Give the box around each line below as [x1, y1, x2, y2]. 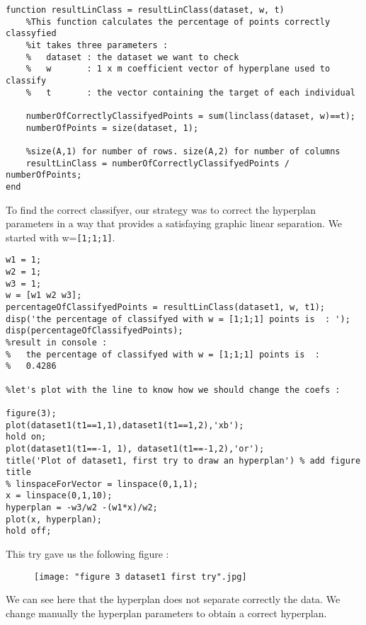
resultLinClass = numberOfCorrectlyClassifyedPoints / [25, 158, 290, 168]
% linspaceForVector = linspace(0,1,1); [6, 478, 199, 489]
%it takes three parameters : [25, 40, 168, 50]
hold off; [6, 526, 52, 537]
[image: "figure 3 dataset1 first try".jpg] [34, 571, 247, 582]
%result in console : [6, 337, 108, 348]
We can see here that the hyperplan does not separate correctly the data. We [6, 592, 341, 607]
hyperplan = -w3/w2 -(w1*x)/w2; [6, 503, 158, 513]
